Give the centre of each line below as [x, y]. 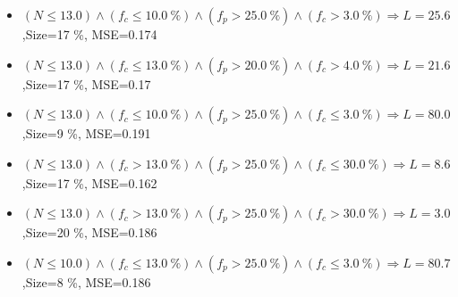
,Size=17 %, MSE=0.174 [89, 34]
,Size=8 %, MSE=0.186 [86, 281]
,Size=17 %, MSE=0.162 [89, 182]
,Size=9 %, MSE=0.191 [86, 133]
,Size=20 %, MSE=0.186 [89, 232]
